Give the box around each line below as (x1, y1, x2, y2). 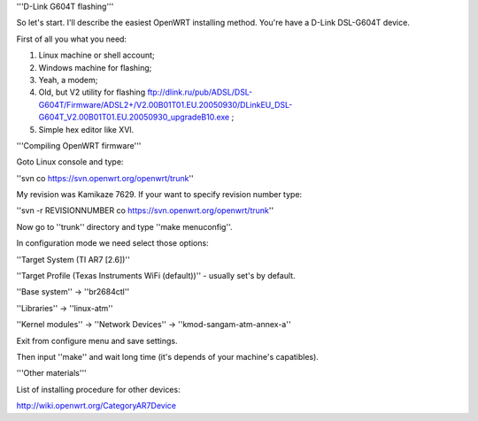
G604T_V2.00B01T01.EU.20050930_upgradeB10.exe (38, 111, 230, 123)
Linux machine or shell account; (38, 50, 155, 61)
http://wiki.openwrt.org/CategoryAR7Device (16, 401, 177, 411)
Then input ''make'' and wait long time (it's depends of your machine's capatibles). (16, 351, 319, 362)
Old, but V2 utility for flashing (38, 87, 146, 97)
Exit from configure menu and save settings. (16, 335, 178, 346)
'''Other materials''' (16, 368, 88, 379)
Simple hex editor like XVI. (38, 124, 135, 134)
